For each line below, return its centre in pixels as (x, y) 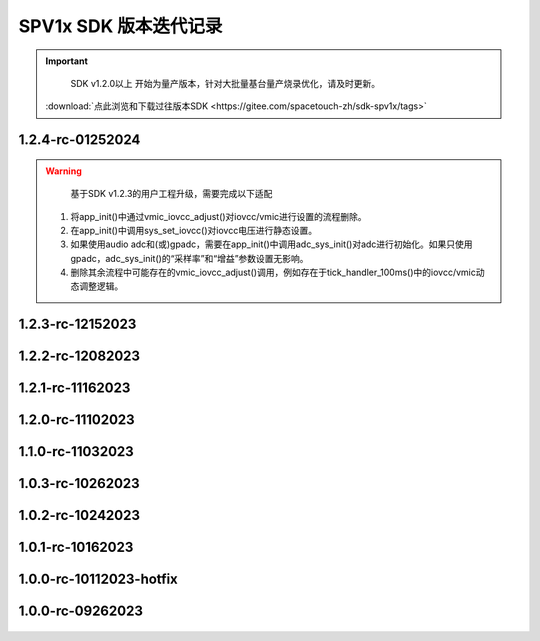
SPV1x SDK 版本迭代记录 (120, 26)
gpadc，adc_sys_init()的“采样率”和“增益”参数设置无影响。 (189, 258)
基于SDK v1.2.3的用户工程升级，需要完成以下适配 (171, 194)
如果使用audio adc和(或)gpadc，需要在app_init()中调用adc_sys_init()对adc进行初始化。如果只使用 (272, 244)
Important (67, 61)
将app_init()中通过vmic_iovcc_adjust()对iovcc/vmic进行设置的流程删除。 (218, 216)
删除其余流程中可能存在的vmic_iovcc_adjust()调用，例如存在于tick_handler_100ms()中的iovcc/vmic (273, 272)
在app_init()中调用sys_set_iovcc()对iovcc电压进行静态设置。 (194, 230)
